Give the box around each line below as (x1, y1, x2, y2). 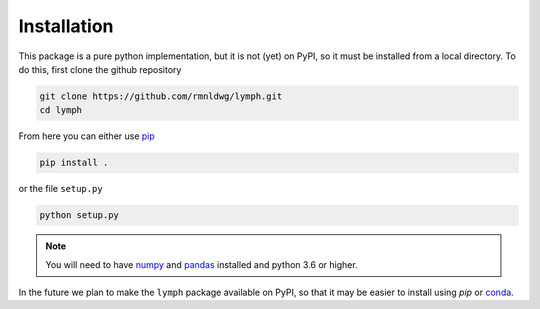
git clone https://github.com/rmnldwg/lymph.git (39, 90, 283, 102)
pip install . (39, 157, 109, 169)
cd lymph (39, 105, 83, 116)
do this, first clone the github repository (18, 63, 182, 75)
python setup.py (39, 210, 120, 221)
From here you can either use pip (18, 130, 155, 142)
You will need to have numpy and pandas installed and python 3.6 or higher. (45, 258, 359, 270)
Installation (18, 15, 114, 37)
